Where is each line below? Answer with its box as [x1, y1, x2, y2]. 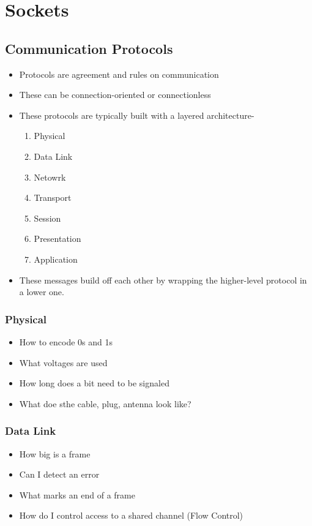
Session [34, 211, 61, 224]
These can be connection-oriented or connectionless [19, 88, 211, 101]
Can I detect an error [19, 468, 100, 481]
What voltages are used [19, 356, 108, 369]
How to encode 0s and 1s [19, 335, 113, 348]
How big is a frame [19, 447, 91, 460]
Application [34, 252, 78, 265]
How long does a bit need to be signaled [19, 377, 169, 389]
